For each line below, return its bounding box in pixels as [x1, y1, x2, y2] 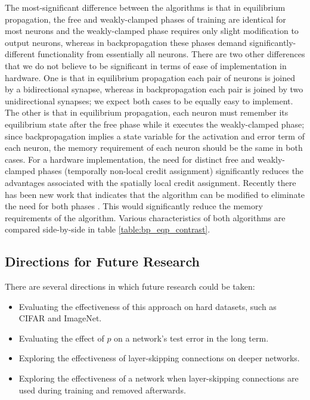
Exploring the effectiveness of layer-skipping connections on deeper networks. [18, 352, 300, 364]
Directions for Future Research [5, 252, 200, 271]
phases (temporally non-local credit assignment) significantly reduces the [38, 165, 304, 177]
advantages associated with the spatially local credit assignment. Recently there [5, 176, 296, 188]
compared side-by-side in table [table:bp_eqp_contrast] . [5, 223, 210, 235]
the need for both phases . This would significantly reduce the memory [5, 200, 263, 212]
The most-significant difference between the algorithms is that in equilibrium [5, 1, 286, 13]
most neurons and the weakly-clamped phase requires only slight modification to [5, 24, 299, 37]
